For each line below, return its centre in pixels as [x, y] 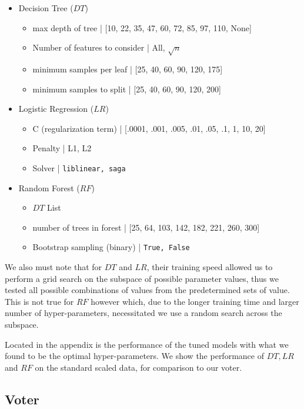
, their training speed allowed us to [210, 267]
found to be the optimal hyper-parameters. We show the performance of [134, 356]
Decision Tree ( [46, 8]
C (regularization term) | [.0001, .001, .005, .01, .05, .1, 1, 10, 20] [149, 128]
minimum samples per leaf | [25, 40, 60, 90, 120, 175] [128, 69]
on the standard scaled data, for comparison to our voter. [138, 367]
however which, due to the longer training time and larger [195, 301]
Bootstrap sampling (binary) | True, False [111, 247]
